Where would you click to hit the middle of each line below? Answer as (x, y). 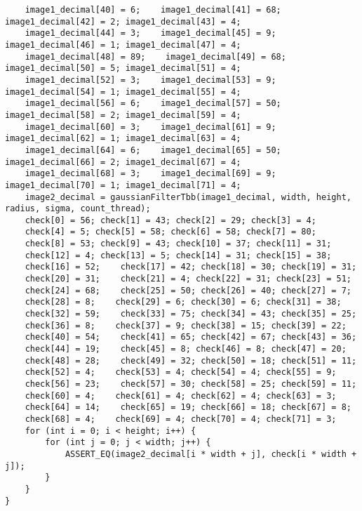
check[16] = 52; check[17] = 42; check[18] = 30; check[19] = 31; (191, 267)
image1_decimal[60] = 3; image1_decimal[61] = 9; (150, 127)
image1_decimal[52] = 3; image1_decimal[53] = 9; (150, 80)
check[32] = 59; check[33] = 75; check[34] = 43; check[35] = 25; (191, 314)
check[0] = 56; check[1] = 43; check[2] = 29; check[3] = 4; (170, 220)
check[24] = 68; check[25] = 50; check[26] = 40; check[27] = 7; (188, 290)
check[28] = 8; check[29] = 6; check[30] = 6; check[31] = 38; (183, 302)
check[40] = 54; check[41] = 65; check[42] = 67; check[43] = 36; (191, 337)
